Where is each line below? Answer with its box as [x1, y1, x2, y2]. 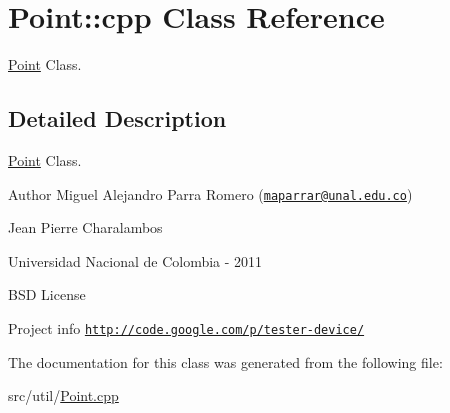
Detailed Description [8, 103, 227, 134]
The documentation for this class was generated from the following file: [8, 351, 443, 372]
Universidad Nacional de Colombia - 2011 [8, 250, 263, 271]
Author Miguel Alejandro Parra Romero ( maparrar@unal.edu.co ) [8, 183, 413, 204]
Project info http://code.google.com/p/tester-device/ [8, 317, 365, 338]
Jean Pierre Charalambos [8, 217, 163, 238]
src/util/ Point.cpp [8, 385, 119, 406]
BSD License [8, 284, 86, 305]
